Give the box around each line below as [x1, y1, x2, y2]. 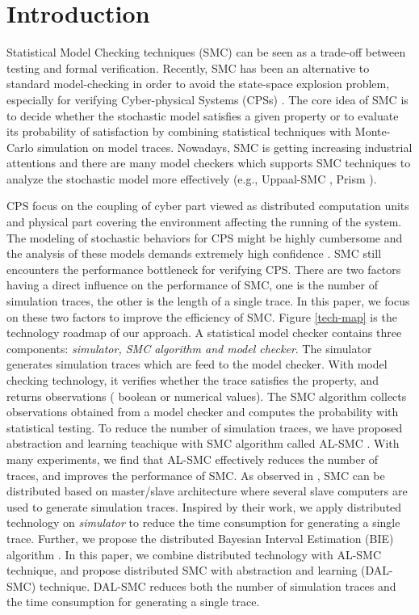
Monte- [354, 123, 391, 140]
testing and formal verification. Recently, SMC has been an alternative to [6, 59, 370, 76]
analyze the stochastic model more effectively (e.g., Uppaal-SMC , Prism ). [6, 170, 377, 187]
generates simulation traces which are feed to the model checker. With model [6, 356, 388, 373]
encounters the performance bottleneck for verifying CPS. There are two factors [6, 260, 401, 277]
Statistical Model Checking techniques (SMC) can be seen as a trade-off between [6, 44, 406, 61]
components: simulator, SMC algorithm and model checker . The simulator [6, 339, 372, 356]
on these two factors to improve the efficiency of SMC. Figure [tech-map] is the [6, 308, 397, 325]
